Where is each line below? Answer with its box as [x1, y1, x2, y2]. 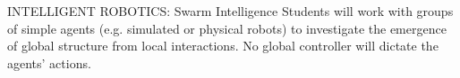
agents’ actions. [7, 53, 91, 72]
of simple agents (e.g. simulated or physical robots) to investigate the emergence [7, 19, 447, 37]
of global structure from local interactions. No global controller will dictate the [7, 36, 439, 55]
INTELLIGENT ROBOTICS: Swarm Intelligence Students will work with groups [7, 2, 454, 19]
